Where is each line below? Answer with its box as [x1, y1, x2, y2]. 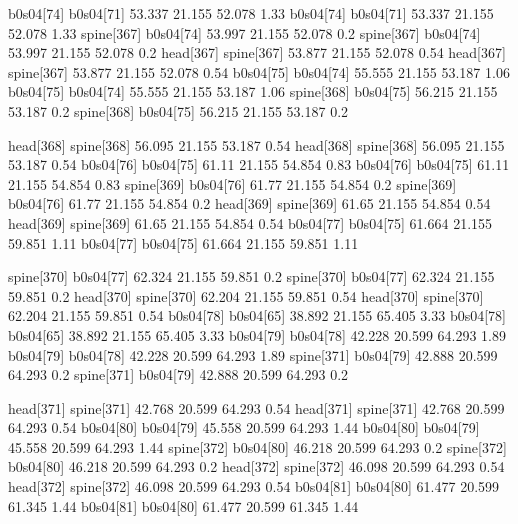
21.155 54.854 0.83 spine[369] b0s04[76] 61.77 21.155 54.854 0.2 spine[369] [8, 173, 457, 194]
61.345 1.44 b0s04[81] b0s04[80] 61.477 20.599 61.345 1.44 [8, 495, 359, 516]
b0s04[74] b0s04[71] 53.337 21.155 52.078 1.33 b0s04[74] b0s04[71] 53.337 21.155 [8, 3, 494, 23]
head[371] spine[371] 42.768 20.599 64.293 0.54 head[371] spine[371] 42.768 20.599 [8, 397, 505, 418]
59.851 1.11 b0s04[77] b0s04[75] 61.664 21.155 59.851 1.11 [8, 232, 359, 253]
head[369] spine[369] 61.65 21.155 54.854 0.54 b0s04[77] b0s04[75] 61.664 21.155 [8, 212, 493, 233]
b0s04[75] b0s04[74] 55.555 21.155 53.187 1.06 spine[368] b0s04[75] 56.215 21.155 [8, 81, 498, 102]
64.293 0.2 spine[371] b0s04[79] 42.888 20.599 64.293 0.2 [8, 364, 349, 385]
